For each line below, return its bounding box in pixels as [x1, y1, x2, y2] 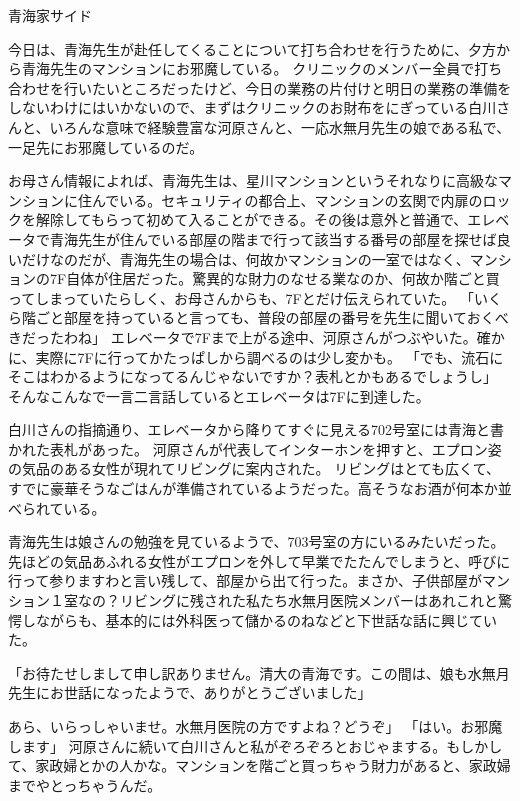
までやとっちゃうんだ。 [8, 774, 162, 795]
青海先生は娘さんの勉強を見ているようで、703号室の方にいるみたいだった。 [8, 531, 505, 552]
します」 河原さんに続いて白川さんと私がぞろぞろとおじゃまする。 [8, 735, 447, 756]
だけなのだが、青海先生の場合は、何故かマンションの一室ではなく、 [21, 248, 470, 269]
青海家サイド [8, 5, 92, 25]
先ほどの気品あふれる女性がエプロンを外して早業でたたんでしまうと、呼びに [8, 550, 511, 571]
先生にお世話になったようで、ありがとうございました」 [8, 682, 372, 703]
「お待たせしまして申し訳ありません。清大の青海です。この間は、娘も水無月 [8, 662, 510, 683]
